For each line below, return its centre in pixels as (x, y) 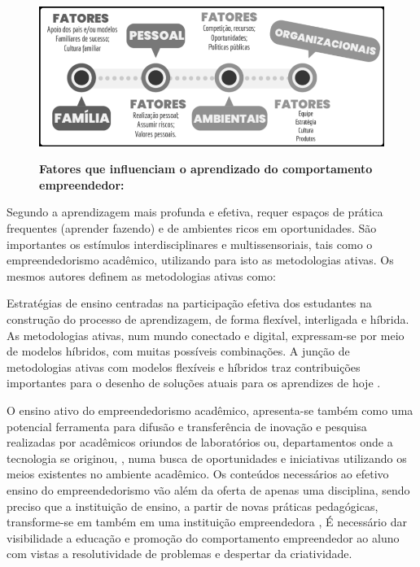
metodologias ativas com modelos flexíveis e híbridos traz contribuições (184, 366)
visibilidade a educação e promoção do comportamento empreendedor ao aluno (203, 537)
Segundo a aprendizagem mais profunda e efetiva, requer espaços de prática (195, 212)
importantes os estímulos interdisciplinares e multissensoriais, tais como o (190, 244)
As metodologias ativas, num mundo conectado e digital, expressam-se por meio (206, 335)
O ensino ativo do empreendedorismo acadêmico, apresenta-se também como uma (210, 410)
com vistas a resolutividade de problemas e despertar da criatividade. (179, 554)
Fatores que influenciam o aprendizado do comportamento (206, 169)
